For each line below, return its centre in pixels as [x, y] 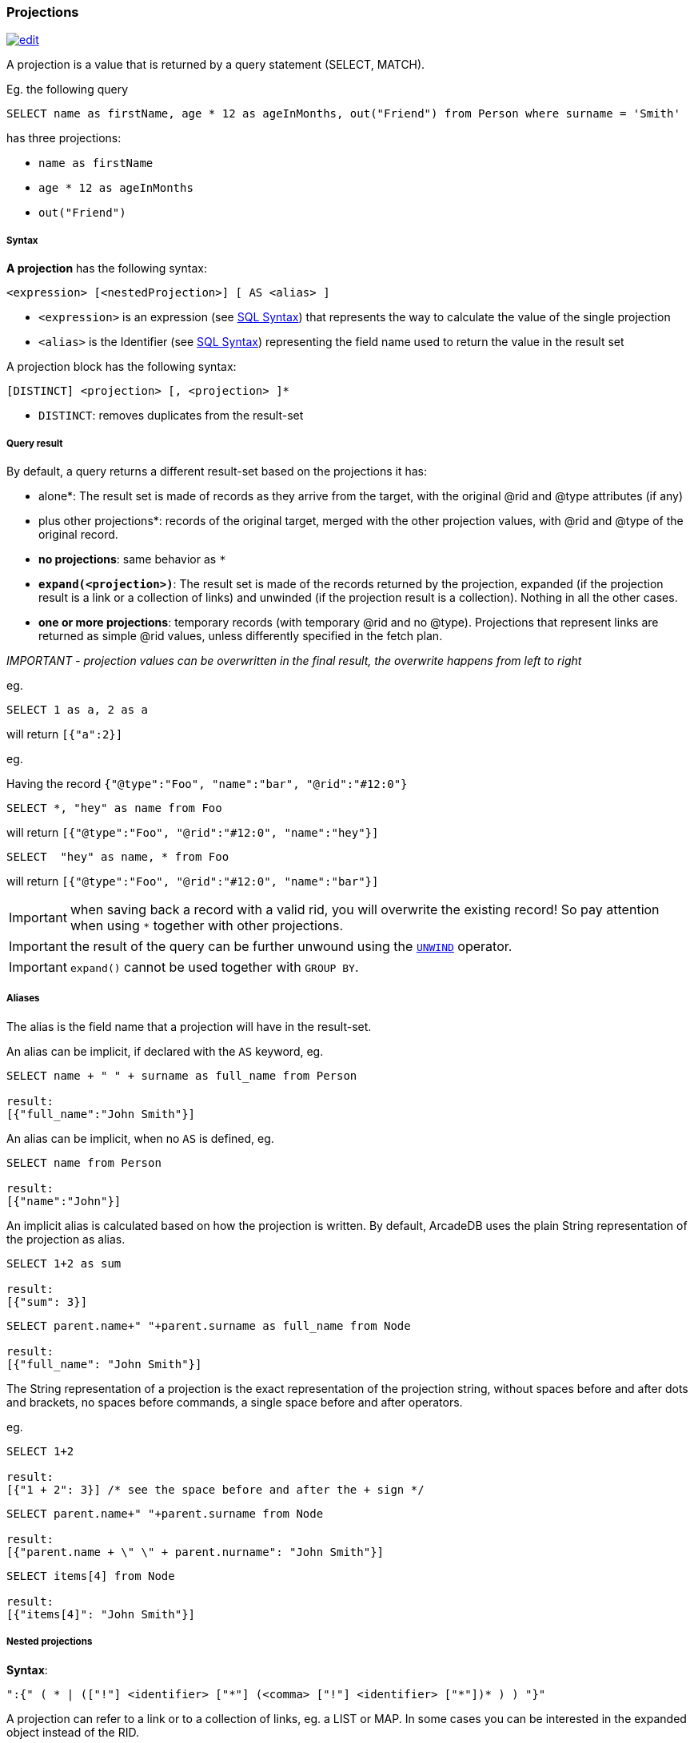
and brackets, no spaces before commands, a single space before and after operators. [235, 1402]
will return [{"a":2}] [65, 734]
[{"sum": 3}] [47, 1301]
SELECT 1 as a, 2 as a [78, 709]
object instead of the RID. [73, 1732]
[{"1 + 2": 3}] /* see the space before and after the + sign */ [215, 1489]
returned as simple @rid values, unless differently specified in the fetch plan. [241, 635]
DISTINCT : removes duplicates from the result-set [171, 416]
